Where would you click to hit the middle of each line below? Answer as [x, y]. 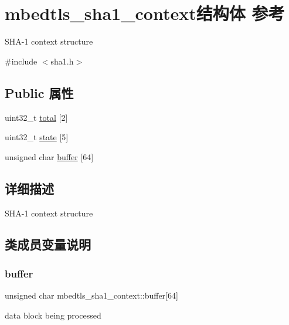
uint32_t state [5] [37, 137]
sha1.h [62, 61]
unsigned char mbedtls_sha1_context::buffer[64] [91, 295]
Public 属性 [39, 92]
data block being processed [53, 315]
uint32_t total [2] [36, 117]
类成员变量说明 [48, 244]
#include [21, 61]
